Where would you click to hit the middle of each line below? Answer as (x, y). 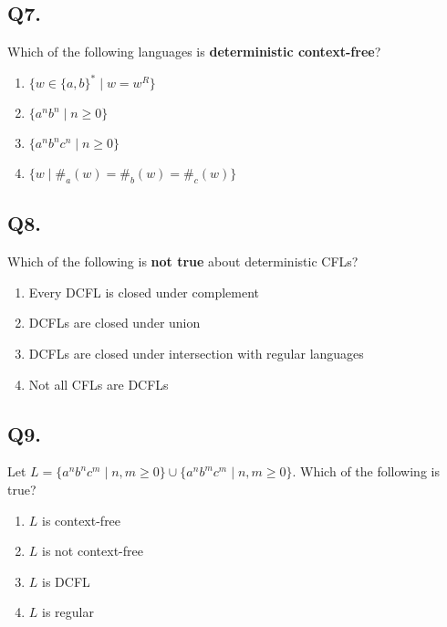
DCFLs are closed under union (114, 323)
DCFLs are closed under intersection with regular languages (196, 354)
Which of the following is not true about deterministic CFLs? (183, 261)
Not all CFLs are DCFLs (99, 384)
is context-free (82, 520)
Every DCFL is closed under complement (144, 292)
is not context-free (93, 551)
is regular (68, 612)
